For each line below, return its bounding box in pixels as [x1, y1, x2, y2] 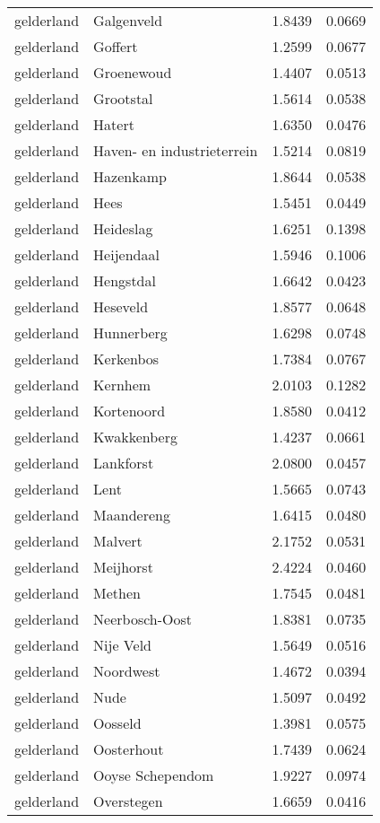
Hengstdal [93, 270, 156, 291]
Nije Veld [93, 635, 151, 655]
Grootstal [93, 88, 153, 109]
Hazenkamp [93, 166, 167, 187]
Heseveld [93, 296, 149, 317]
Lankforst [93, 452, 154, 473]
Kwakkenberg [93, 426, 177, 447]
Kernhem [93, 374, 151, 395]
